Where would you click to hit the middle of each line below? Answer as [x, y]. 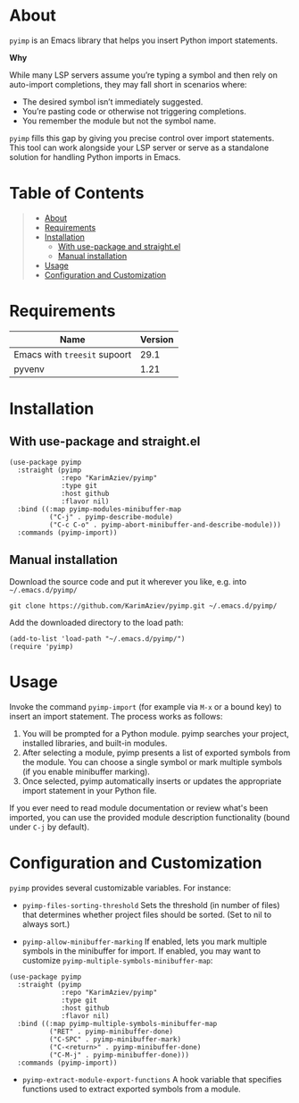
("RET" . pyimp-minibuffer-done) [111, 1031]
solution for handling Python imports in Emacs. [95, 156]
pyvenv [29, 369]
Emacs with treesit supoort [73, 354]
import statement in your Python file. [89, 790]
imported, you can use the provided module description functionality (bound [149, 817]
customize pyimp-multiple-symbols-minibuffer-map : [117, 960]
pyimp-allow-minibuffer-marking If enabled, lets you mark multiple [145, 941]
